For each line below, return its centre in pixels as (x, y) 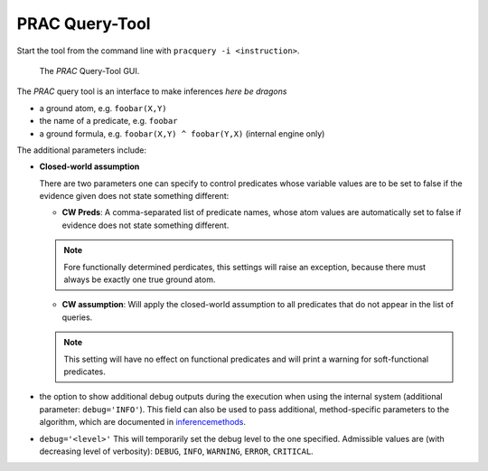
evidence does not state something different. (145, 225)
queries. (77, 317)
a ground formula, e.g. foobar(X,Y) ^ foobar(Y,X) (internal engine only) (182, 133)
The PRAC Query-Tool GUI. (89, 71)
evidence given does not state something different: (134, 196)
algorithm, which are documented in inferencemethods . (143, 422)
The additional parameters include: (82, 150)
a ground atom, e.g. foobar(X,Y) (103, 108)
